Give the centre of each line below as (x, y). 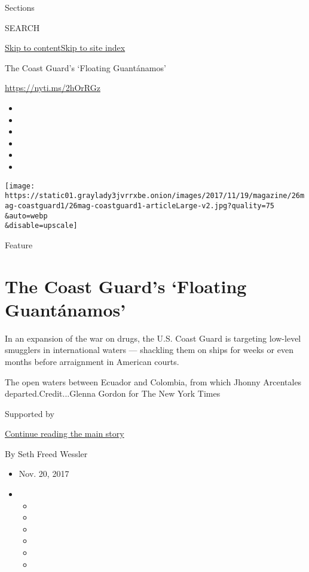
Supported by (30, 413)
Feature (19, 244)
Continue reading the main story (65, 433)
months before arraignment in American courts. (92, 361)
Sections (20, 7)
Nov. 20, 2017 (44, 474)
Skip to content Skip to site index (65, 48)
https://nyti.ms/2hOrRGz (53, 88)
